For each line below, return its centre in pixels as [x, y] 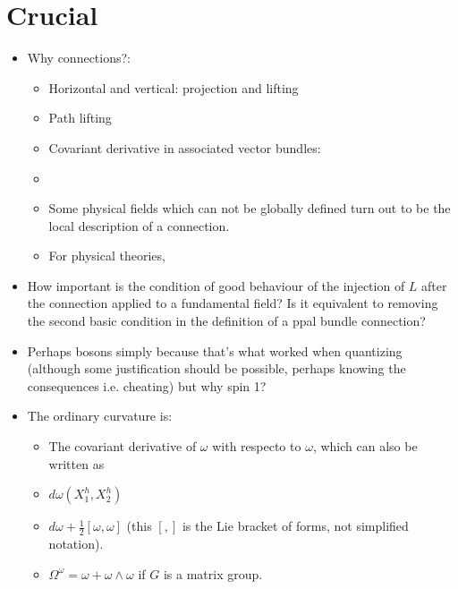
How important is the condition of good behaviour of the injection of [216, 285]
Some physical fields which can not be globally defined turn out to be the [250, 208]
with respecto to [257, 446]
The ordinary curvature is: [100, 416]
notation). [76, 544]
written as [76, 463]
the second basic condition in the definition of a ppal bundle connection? [226, 321]
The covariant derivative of [123, 446]
